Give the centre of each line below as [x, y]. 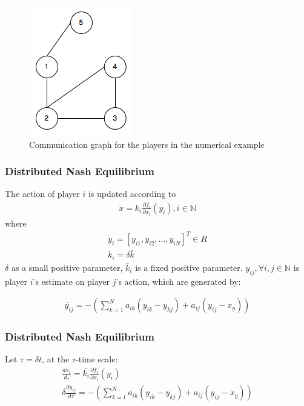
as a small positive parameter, [67, 267]
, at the [56, 359]
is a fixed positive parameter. [189, 267]
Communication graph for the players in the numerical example [147, 144]
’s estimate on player [71, 281]
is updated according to [132, 194]
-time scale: [97, 359]
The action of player [42, 194]
